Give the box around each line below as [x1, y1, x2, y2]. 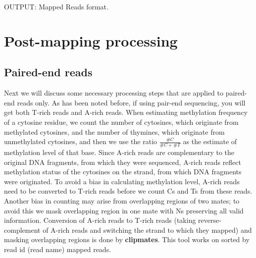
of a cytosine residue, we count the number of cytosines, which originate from [4, 116, 239, 127]
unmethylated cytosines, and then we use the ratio [4, 136, 157, 147]
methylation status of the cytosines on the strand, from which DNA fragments [4, 166, 242, 177]
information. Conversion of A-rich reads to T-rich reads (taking [4, 215, 196, 225]
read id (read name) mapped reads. [4, 244, 111, 254]
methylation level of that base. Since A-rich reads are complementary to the [4, 147, 234, 157]
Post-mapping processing [4, 30, 178, 51]
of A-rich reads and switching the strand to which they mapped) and [43, 224, 252, 235]
